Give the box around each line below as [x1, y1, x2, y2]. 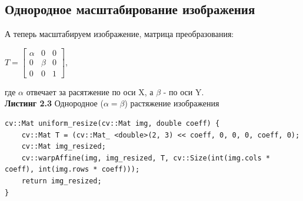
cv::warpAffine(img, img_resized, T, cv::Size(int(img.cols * [21, 153, 271, 162]
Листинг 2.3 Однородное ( [5, 97, 104, 109]
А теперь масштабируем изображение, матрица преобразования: [5, 28, 234, 40]
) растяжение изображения [124, 97, 219, 109]
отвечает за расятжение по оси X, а [26, 85, 154, 98]
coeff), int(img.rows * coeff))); [5, 165, 140, 174]
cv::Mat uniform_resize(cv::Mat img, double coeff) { [5, 119, 220, 128]
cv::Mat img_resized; [21, 142, 106, 151]
